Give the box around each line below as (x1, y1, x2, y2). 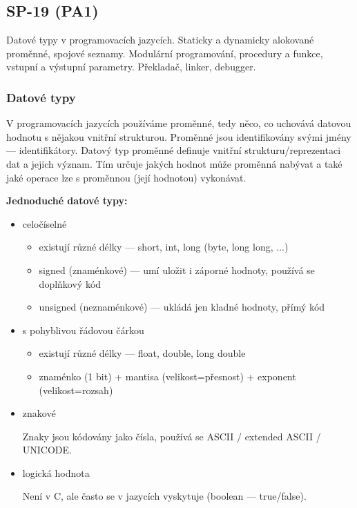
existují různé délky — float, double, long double (39, 346, 246, 360)
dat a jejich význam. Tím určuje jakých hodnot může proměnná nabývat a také (6, 156, 342, 170)
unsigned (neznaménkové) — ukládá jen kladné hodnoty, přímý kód (39, 300, 325, 314)
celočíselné (22, 216, 67, 231)
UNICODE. (22, 442, 72, 457)
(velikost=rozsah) (39, 382, 113, 397)
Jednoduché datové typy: (6, 193, 128, 208)
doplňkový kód (39, 276, 102, 291)
